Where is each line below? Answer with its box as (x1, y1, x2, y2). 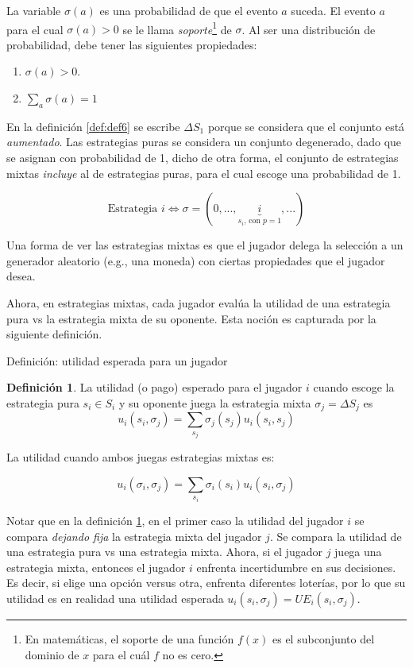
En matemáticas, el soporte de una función (25, 631, 234, 647)
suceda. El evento (291, 2, 376, 18)
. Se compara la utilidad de (269, 527, 402, 544)
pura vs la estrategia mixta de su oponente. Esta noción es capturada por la (6, 310, 376, 326)
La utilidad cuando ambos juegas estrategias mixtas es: (6, 449, 275, 465)
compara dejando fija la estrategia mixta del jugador (6, 527, 262, 544)
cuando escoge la (313, 379, 395, 396)
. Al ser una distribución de (241, 21, 376, 37)
